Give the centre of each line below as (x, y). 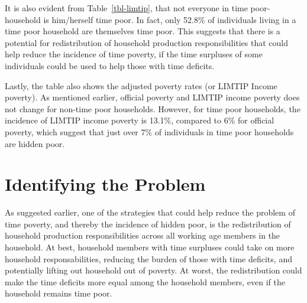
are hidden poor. (35, 143)
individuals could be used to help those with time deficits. (110, 65)
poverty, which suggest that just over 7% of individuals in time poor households (149, 131)
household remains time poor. (59, 293)
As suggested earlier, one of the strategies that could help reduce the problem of (150, 212)
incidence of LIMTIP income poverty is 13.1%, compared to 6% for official (140, 120)
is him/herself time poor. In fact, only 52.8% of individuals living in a (170, 19)
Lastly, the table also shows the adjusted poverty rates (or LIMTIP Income (141, 85)
